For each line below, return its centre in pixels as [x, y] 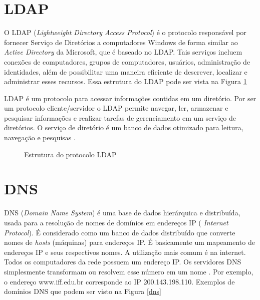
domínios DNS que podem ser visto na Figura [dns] [83, 291]
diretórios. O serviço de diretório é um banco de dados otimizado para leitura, [124, 127]
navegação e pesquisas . [40, 137]
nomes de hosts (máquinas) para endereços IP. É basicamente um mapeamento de [129, 242]
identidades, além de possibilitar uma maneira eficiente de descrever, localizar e [126, 71]
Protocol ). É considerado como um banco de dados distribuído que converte [120, 232]
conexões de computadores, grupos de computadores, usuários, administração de [127, 61]
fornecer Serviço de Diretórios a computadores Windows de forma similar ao [121, 42]
